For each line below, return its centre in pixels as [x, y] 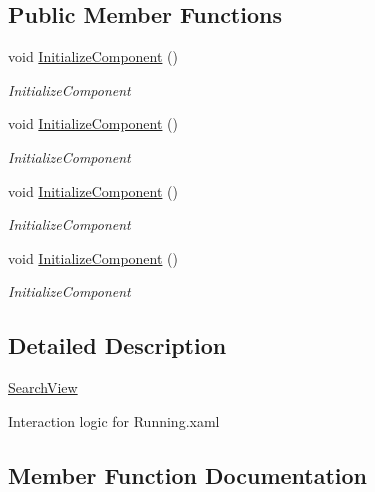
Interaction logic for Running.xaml [114, 420]
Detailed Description [117, 345]
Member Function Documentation [188, 474]
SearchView [43, 387]
